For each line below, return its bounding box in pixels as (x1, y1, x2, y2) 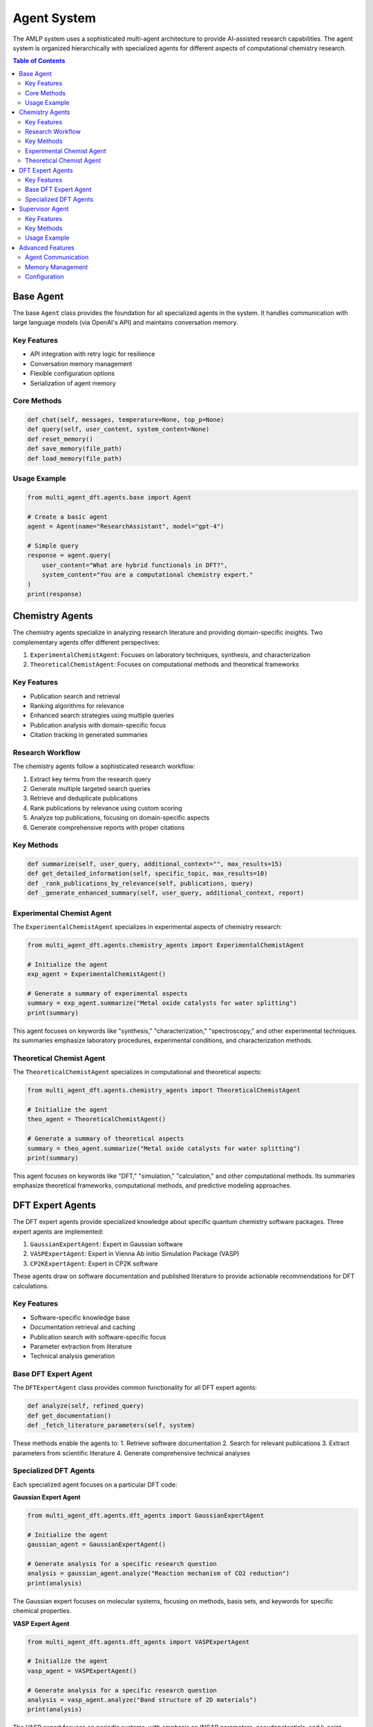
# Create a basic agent (27, 513, 108, 521)
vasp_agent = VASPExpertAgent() (27, 1667, 137, 1674)
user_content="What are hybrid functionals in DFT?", (41, 561, 228, 569)
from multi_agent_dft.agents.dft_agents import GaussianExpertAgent (27, 1511, 265, 1520)
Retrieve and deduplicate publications (30, 794, 138, 803)
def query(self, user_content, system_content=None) (27, 426, 210, 433)
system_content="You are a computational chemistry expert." (41, 571, 254, 578)
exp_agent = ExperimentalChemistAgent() (27, 971, 166, 978)
